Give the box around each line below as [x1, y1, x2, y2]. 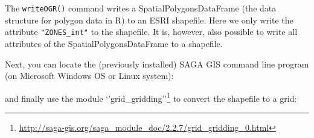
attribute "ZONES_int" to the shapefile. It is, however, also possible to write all [5, 25, 298, 38]
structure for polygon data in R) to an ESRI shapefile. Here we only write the [5, 13, 293, 26]
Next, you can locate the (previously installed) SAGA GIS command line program [5, 57, 309, 70]
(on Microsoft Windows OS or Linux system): [5, 69, 174, 82]
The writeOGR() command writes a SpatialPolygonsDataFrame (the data [5, 2, 277, 14]
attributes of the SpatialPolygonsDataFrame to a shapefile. [5, 37, 223, 49]
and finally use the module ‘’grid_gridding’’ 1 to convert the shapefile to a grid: [5, 90, 297, 104]
